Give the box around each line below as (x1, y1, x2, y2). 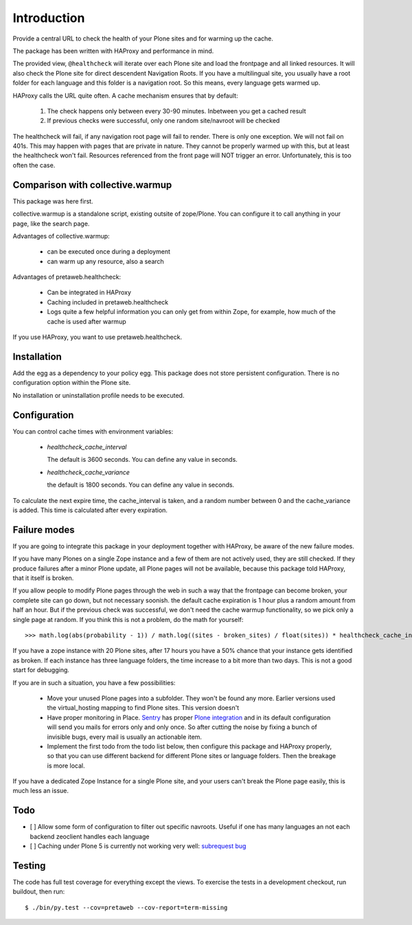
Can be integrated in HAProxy (47, 289, 132, 297)
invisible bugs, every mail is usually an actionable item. (47, 733, 203, 741)
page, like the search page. (12, 219, 90, 227)
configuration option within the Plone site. (12, 379, 131, 387)
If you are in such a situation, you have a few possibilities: (12, 678, 176, 687)
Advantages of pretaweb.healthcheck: (12, 273, 122, 281)
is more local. (47, 761, 85, 770)
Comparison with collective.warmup (12, 179, 172, 190)
